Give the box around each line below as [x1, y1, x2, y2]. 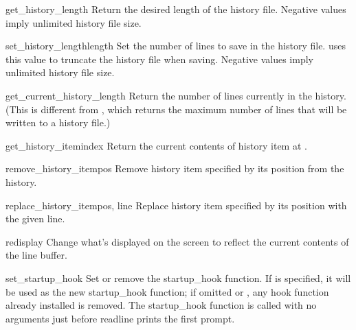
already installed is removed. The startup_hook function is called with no [5, 298, 317, 312]
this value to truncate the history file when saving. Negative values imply [5, 51, 313, 66]
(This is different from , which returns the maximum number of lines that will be [5, 102, 347, 116]
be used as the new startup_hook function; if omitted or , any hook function [5, 284, 329, 298]
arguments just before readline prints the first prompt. [5, 311, 235, 325]
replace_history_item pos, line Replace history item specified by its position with [5, 198, 347, 212]
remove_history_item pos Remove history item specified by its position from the [5, 161, 344, 176]
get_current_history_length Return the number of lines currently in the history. [5, 88, 346, 102]
